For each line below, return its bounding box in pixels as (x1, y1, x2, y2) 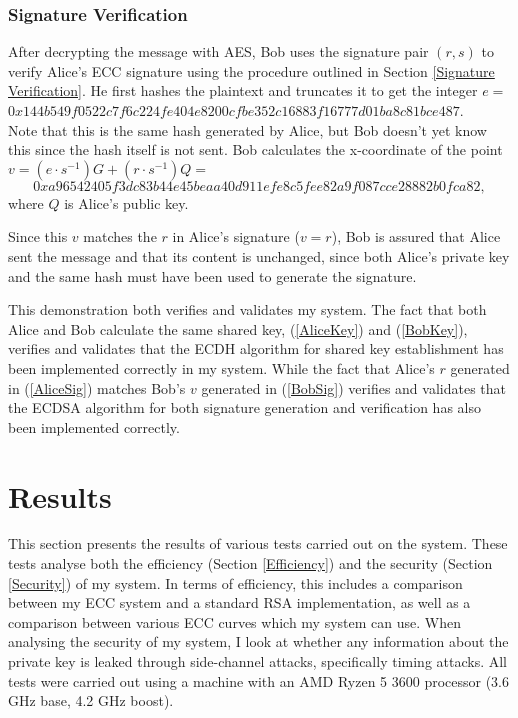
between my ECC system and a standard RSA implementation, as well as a (8, 592, 471, 613)
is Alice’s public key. (64, 192, 189, 213)
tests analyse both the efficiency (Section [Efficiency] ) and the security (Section (8, 553, 493, 574)
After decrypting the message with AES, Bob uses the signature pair (8, 41, 429, 62)
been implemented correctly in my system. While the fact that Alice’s (8, 357, 435, 378)
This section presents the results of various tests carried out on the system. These (8, 533, 508, 554)
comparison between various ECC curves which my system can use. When (8, 611, 461, 632)
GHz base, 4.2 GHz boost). (8, 690, 174, 711)
